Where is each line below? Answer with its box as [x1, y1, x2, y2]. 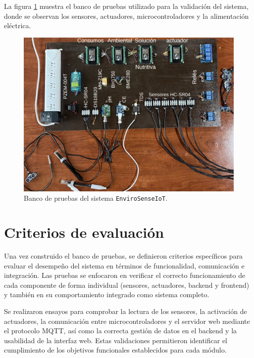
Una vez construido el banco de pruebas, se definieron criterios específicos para [4, 251, 243, 261]
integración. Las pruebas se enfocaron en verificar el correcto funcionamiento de [4, 270, 246, 280]
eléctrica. [4, 20, 31, 31]
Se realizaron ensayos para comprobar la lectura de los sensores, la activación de [4, 306, 247, 316]
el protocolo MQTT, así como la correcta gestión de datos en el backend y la [4, 325, 237, 336]
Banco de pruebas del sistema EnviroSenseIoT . [24, 193, 168, 203]
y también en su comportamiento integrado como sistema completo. [4, 289, 209, 300]
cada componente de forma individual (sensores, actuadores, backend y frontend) [4, 279, 250, 290]
